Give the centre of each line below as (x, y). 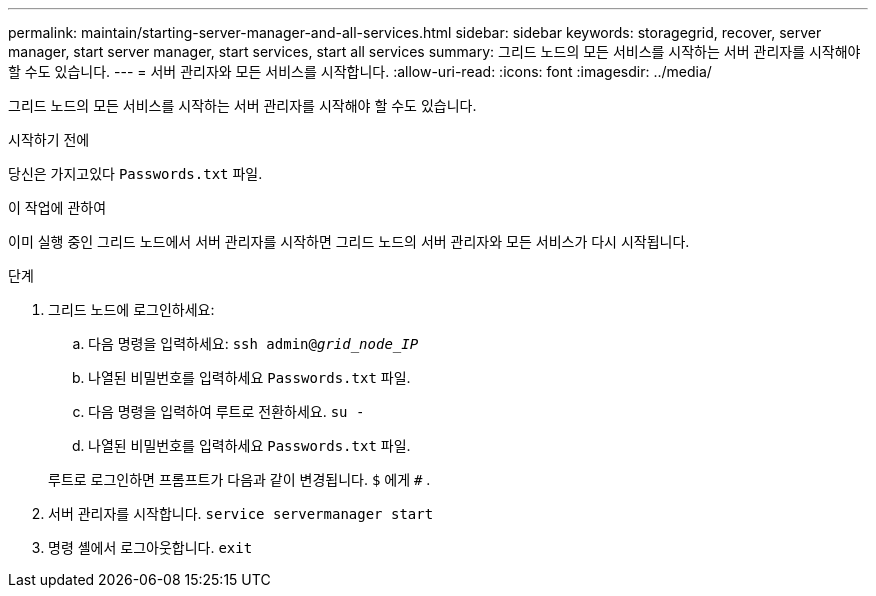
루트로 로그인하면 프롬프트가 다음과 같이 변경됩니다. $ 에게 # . (239, 479)
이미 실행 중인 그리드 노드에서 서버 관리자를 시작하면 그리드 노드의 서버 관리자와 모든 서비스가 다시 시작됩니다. (349, 241)
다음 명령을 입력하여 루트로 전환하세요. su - (226, 411)
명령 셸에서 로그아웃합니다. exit (150, 547)
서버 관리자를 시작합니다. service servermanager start (241, 513)
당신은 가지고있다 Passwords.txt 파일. (135, 173)
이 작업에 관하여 (57, 207)
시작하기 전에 (49, 139)
